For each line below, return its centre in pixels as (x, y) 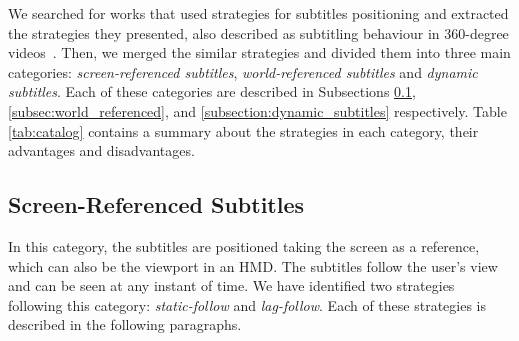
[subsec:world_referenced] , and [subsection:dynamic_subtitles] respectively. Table (257, 110)
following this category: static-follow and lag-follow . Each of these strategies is (247, 304)
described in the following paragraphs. (125, 324)
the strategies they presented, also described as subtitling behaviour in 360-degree (258, 32)
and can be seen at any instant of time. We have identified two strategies (231, 285)
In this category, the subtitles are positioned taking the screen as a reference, (244, 245)
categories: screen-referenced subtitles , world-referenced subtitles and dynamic (243, 71)
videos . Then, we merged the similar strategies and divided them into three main (259, 52)
